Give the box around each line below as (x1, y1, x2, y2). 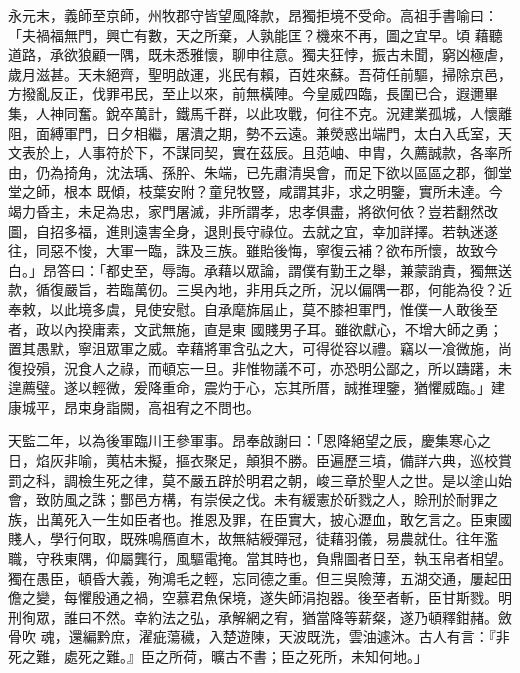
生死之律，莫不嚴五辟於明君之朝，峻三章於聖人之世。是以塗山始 (91, 469, 512, 490)
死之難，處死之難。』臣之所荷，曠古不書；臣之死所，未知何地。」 (8, 646, 428, 666)
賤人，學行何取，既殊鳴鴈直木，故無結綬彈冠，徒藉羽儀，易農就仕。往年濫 (8, 528, 498, 549)
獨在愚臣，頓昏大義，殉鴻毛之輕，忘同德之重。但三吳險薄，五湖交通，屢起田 (8, 567, 512, 588)
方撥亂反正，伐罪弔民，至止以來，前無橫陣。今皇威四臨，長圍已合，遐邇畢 (8, 83, 498, 104)
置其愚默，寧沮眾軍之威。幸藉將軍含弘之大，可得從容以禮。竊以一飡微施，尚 (8, 338, 512, 359)
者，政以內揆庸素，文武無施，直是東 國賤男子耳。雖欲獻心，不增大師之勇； (8, 318, 503, 339)
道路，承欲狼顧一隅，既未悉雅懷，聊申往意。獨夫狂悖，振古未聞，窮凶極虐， (8, 44, 512, 65)
